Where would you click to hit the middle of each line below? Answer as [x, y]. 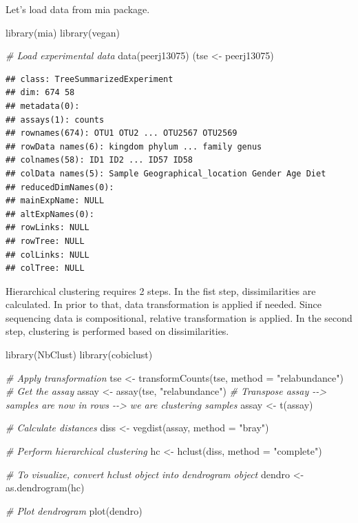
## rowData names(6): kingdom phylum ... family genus [134, 146]
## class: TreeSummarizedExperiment [89, 79]
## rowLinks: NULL [48, 228]
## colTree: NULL [45, 268]
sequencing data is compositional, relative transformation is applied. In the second [179, 317]
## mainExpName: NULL [55, 201]
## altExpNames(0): [50, 214]
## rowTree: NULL [45, 241]
